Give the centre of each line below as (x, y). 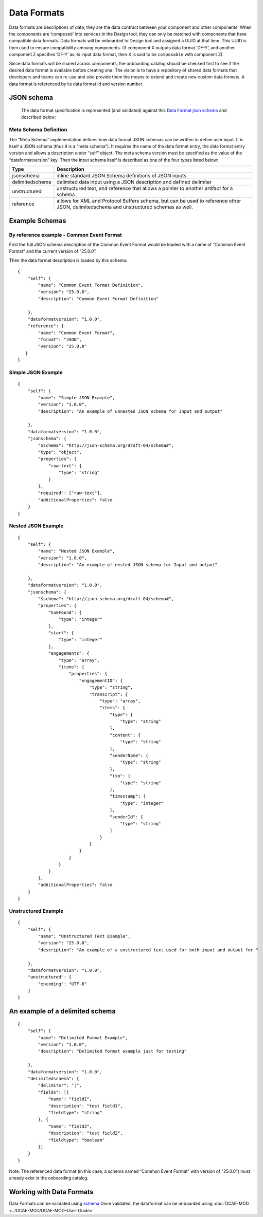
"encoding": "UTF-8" (62, 984)
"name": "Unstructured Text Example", (84, 936)
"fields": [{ (53, 1092)
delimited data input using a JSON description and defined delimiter (134, 182)
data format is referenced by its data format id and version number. (76, 84)
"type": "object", (60, 452)
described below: (38, 117)
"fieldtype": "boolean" (77, 1140)
